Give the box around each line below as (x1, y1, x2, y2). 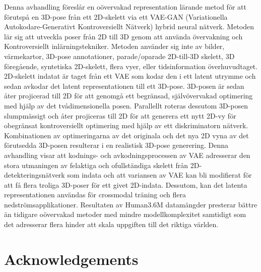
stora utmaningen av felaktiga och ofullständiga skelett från (4, 159, 188, 170)
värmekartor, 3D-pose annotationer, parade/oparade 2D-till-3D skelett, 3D (4, 50, 235, 61)
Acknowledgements (4, 248, 139, 269)
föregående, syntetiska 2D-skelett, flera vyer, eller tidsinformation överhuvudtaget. (4, 61, 258, 71)
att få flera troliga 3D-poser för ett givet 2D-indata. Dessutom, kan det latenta (4, 179, 247, 190)
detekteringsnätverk (4, 170, 65, 180)
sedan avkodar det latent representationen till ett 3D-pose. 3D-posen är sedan (4, 80, 244, 91)
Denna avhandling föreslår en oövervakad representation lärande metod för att (4, 2, 246, 12)
